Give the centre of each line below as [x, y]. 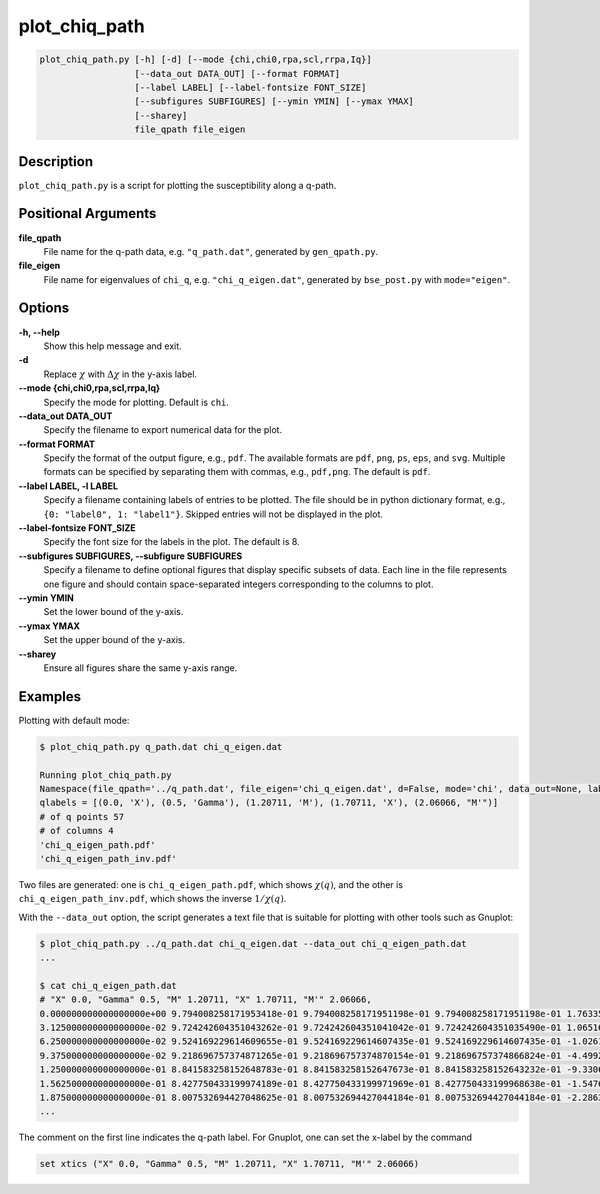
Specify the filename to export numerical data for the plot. [163, 430]
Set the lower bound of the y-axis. [113, 612]
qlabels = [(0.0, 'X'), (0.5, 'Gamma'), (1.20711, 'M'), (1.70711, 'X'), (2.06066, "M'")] [269, 803]
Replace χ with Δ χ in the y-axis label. [120, 374]
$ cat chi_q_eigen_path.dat [108, 985]
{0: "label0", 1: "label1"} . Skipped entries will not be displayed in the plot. [213, 514]
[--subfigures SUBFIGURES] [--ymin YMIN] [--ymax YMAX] [274, 101]
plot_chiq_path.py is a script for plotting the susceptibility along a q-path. [177, 185]
